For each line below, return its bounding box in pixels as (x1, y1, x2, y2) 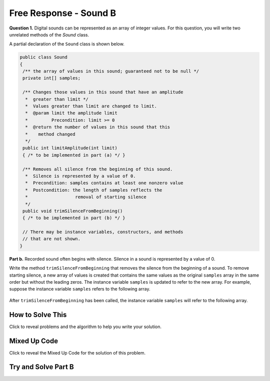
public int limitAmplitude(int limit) (22, 145, 117, 151)
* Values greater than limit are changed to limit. (25, 103, 157, 109)
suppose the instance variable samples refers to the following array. (9, 286, 150, 292)
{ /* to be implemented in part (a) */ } (22, 152, 125, 158)
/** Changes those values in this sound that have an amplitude (22, 89, 183, 95)
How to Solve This (9, 310, 67, 319)
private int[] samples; (22, 75, 81, 81)
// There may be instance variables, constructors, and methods (22, 229, 183, 235)
